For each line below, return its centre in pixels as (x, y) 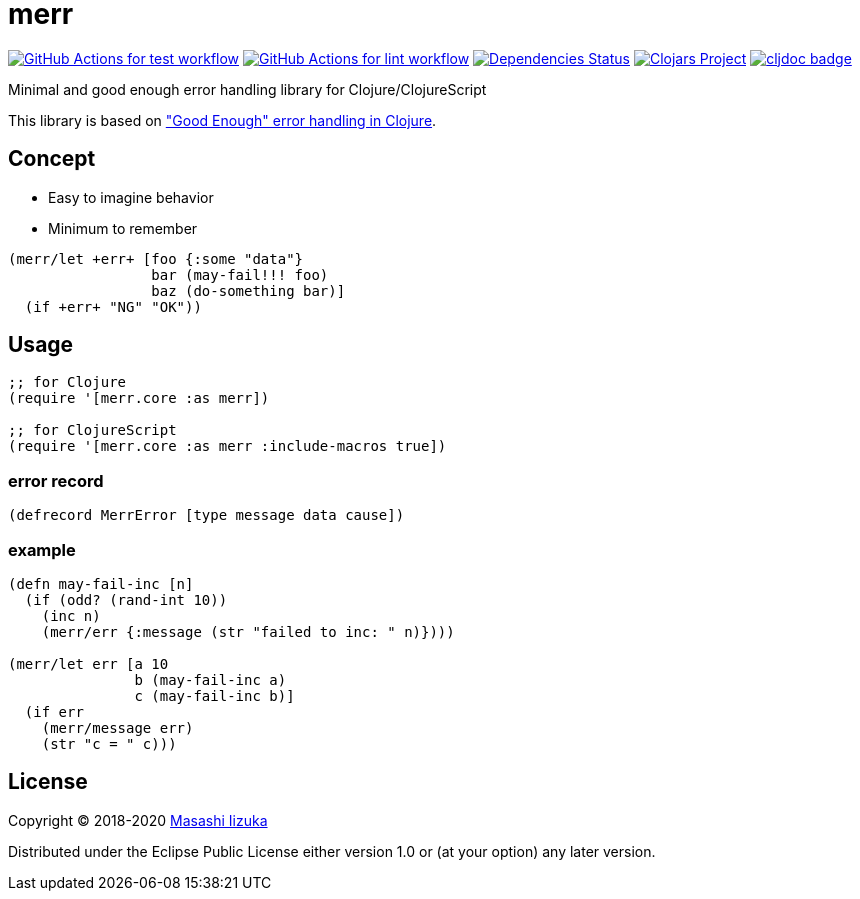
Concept (52, 159)
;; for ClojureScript (92, 430)
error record (56, 480)
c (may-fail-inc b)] (214, 695)
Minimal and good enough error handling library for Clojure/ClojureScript (247, 89)
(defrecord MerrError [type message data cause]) (206, 515)
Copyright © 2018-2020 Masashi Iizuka (138, 820)
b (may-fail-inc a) (210, 679)
